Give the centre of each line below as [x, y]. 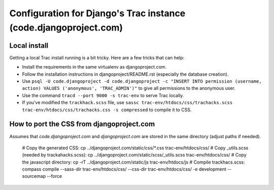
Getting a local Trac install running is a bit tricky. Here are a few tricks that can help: [97, 57]
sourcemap [34, 176]
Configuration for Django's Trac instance [97, 13]
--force [54, 176]
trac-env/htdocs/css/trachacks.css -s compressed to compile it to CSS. [107, 110]
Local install [29, 45]
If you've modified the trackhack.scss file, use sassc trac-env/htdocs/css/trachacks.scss [127, 103]
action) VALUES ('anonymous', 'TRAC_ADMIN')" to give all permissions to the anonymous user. [129, 88]
